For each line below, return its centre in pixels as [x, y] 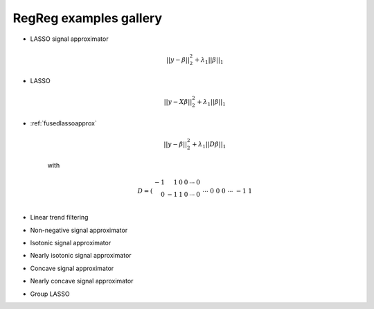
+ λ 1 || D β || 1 [209, 145]
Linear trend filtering [59, 218]
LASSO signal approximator [69, 39]
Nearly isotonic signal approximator [81, 256]
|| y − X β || [178, 102]
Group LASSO [50, 294]
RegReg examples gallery [88, 18]
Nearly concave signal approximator [82, 281]
